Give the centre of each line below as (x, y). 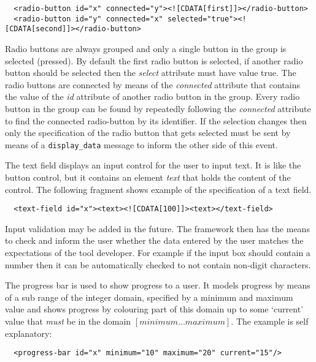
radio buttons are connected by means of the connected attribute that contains (153, 84)
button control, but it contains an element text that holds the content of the (148, 177)
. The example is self (270, 321)
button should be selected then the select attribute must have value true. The (151, 73)
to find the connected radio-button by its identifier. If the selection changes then (156, 120)
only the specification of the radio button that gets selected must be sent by (148, 133)
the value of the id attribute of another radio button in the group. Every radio (152, 96)
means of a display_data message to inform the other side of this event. (141, 144)
